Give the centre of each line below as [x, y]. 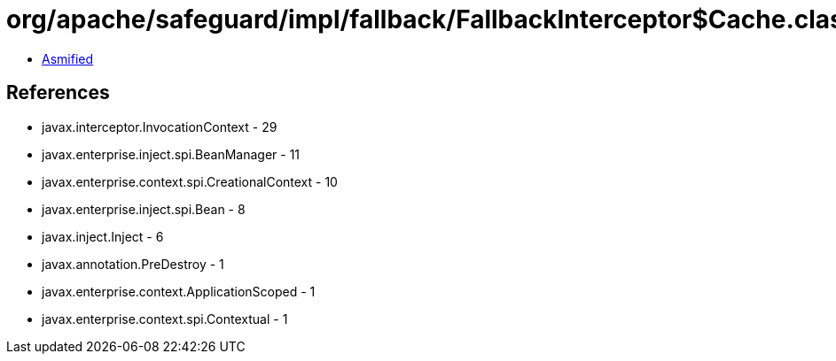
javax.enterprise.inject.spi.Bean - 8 [144, 209]
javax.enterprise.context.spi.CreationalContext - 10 [190, 181]
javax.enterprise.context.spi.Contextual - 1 [165, 319]
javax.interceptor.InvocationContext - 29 [160, 127]
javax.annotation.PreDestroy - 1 [133, 264]
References [58, 93]
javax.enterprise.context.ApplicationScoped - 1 [179, 291]
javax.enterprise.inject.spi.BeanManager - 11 [171, 154]
